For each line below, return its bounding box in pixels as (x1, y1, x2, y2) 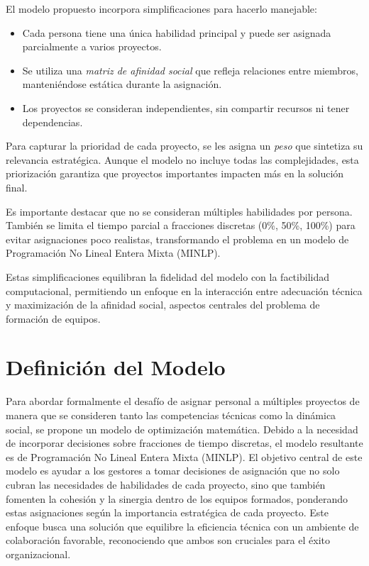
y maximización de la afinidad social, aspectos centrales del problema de (6, 297, 320, 312)
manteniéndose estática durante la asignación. (22, 77, 222, 91)
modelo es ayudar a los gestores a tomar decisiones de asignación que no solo (6, 463, 340, 478)
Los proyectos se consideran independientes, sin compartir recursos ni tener (22, 100, 350, 115)
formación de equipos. (6, 311, 101, 326)
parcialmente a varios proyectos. (22, 39, 162, 54)
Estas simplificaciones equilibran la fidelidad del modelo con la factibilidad (6, 269, 329, 284)
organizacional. (6, 546, 71, 561)
